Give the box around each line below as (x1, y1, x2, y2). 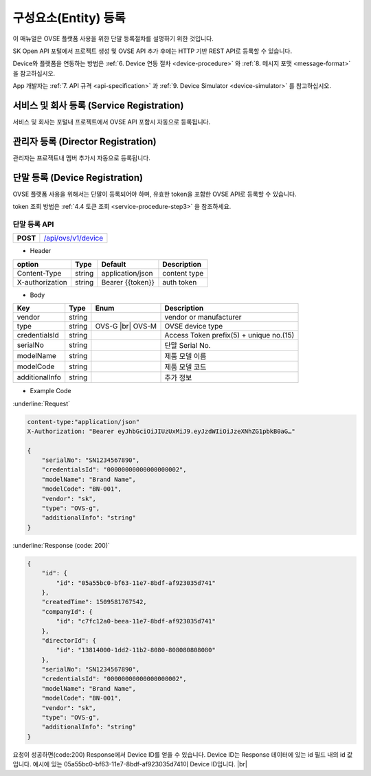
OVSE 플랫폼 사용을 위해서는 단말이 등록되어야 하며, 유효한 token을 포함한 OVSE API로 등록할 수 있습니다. (12, 190, 297, 198)
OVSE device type (164, 322, 223, 331)
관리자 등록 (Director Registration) (12, 135, 157, 147)
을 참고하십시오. (12, 69, 56, 77)
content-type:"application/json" (27, 418, 140, 425)
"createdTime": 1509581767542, (41, 598, 147, 606)
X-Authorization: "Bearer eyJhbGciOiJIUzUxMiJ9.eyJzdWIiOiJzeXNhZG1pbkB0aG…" (27, 427, 295, 435)
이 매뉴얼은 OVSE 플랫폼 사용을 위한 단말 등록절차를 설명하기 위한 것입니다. (12, 34, 214, 43)
